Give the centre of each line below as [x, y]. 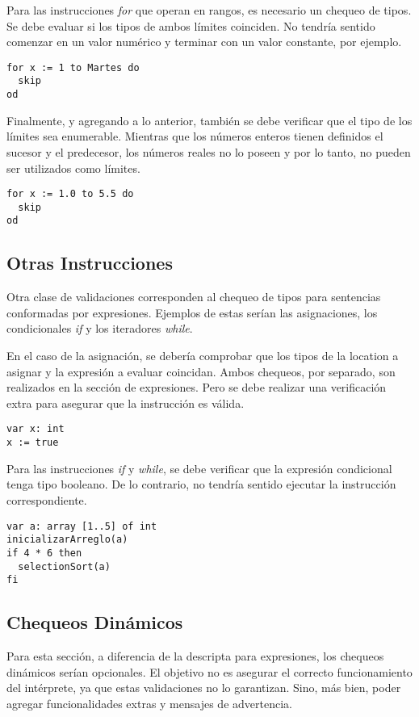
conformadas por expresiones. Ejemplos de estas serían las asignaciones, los [192, 312]
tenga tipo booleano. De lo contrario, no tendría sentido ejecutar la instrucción [201, 484]
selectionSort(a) [64, 566]
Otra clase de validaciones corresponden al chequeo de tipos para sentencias [194, 297]
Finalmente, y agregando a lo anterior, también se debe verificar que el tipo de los [209, 120]
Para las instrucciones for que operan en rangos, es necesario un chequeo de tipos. [209, 10]
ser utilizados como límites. [73, 168]
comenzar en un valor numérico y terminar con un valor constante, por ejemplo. [204, 42]
